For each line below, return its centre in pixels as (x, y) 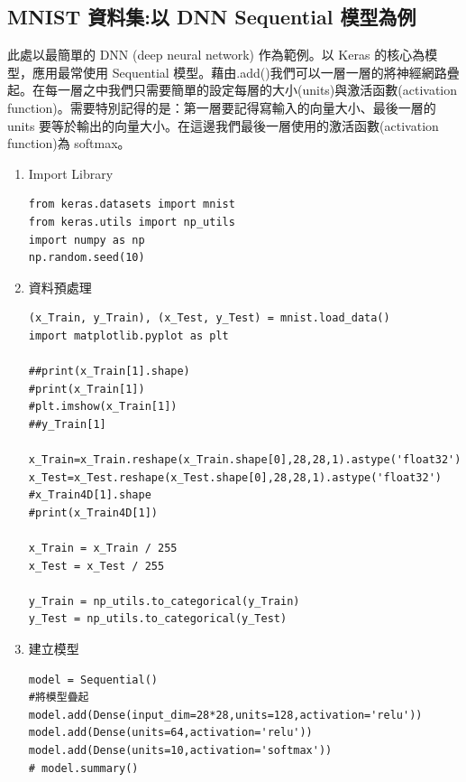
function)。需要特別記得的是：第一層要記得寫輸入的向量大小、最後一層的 (222, 107)
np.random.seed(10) (87, 258)
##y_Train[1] (67, 424)
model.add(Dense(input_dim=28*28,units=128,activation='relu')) (225, 715)
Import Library (71, 173)
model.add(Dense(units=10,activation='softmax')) (180, 750)
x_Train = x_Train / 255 (103, 549)
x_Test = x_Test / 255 (96, 566)
